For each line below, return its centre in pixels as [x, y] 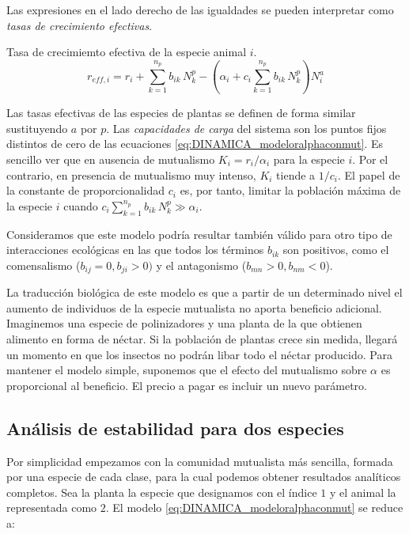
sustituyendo [37, 128]
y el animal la [363, 492]
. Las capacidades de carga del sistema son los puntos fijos [246, 128]
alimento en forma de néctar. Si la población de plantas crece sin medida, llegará [202, 339]
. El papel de [369, 174]
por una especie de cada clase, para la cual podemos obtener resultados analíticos [204, 477]
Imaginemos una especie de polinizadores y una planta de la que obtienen [184, 323]
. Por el [370, 159]
